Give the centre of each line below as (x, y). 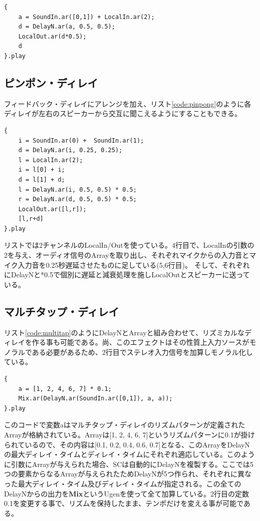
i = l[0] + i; (42, 170)
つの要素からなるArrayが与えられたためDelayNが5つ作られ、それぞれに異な (128, 474)
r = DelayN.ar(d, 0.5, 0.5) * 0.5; (77, 199)
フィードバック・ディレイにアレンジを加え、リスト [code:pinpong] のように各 (128, 103)
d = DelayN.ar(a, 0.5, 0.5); (67, 27)
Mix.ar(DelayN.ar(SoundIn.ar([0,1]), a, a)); (95, 399)
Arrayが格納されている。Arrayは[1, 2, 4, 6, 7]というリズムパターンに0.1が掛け (129, 434)
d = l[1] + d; (42, 179)
